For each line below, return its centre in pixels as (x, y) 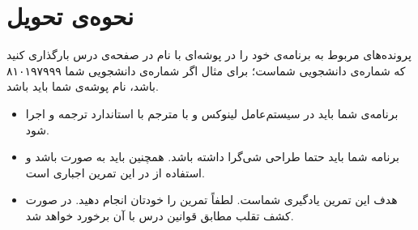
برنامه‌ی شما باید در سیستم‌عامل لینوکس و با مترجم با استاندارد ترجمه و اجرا (212, 113)
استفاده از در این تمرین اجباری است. (115, 172)
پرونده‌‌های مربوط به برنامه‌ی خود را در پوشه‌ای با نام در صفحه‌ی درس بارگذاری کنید (209, 55)
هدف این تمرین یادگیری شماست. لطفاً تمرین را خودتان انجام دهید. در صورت (211, 200)
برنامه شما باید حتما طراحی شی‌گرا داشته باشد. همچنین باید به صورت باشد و (212, 157)
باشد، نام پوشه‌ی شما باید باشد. (83, 86)
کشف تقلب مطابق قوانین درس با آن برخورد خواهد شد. (160, 215)
